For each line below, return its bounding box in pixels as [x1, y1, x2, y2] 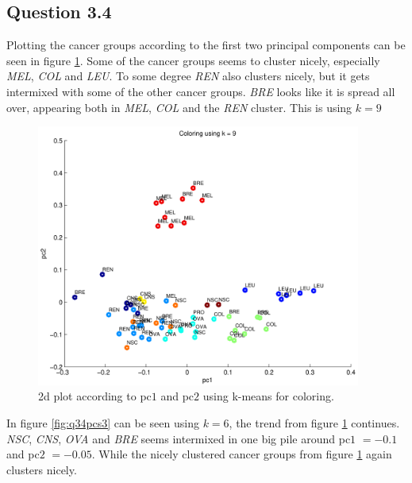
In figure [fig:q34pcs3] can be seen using [6, 415, 199, 431]
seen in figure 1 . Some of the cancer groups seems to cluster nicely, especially [6, 52, 380, 68]
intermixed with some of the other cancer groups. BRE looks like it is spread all [6, 83, 395, 99]
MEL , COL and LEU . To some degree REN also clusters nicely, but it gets [6, 68, 370, 84]
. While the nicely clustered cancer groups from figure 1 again [91, 446, 392, 462]
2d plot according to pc [38, 388, 152, 404]
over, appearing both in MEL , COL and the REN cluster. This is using [6, 99, 352, 115]
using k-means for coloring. [202, 388, 334, 404]
